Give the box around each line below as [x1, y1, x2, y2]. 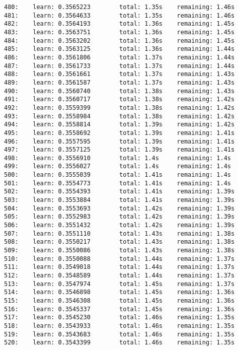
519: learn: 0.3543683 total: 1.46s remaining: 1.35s [4, 330, 235, 338]
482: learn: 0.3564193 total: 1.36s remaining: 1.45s [4, 20, 235, 28]
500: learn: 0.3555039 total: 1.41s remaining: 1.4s [4, 171, 231, 179]
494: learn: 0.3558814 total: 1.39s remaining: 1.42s [4, 121, 235, 128]
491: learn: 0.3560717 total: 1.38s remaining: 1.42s [4, 96, 235, 103]
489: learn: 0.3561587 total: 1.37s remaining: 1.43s [4, 79, 235, 86]
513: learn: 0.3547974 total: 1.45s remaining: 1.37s [4, 280, 235, 288]
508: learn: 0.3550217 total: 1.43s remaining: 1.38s [4, 238, 235, 246]
